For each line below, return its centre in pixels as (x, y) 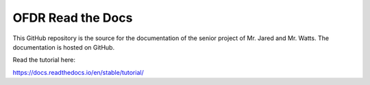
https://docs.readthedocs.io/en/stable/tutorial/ (78, 72)
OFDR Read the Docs (73, 18)
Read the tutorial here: (44, 60)
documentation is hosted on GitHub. (64, 47)
